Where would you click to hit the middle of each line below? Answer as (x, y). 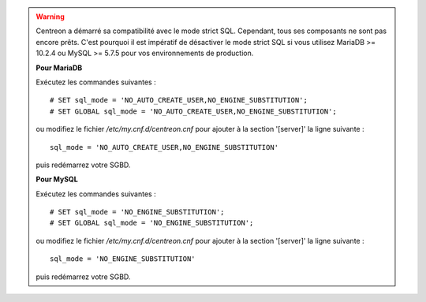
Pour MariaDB (59, 68)
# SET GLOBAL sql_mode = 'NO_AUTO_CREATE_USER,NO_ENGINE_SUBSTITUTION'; (193, 111)
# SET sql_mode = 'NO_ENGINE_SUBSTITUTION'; (137, 212)
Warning (50, 17)
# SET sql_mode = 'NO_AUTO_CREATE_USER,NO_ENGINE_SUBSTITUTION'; (179, 100)
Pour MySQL (57, 179)
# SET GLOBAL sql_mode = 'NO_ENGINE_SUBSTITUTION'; (152, 223)
